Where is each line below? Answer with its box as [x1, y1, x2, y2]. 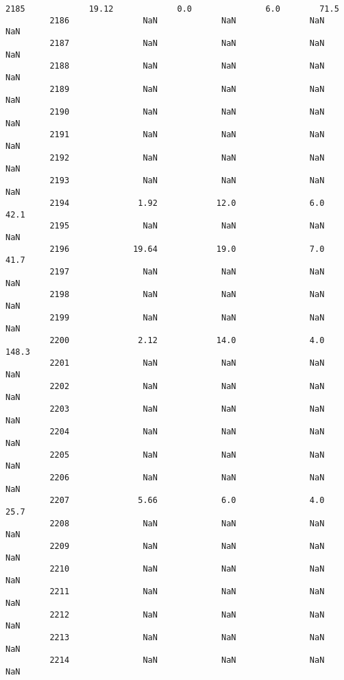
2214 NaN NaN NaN [49, 655, 325, 666]
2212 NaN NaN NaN [49, 609, 325, 620]
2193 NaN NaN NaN [49, 175, 325, 185]
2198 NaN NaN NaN [49, 290, 325, 300]
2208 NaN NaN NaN [49, 518, 325, 528]
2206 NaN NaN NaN [49, 472, 325, 482]
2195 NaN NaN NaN [49, 221, 325, 231]
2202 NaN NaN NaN [49, 381, 325, 391]
